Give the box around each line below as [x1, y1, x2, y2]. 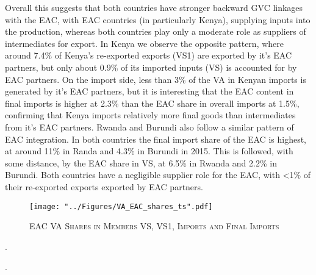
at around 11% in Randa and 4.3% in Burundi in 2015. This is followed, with [5, 145, 293, 157]
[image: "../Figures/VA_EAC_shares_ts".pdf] [29, 202, 213, 211]
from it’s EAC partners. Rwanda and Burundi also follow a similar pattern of [5, 120, 294, 133]
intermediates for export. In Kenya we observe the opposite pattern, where [5, 37, 284, 49]
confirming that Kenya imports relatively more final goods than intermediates [5, 109, 296, 121]
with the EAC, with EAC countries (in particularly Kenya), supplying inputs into [5, 13, 311, 26]
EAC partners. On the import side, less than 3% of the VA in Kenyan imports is [5, 73, 306, 85]
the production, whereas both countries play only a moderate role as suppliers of [5, 25, 306, 38]
